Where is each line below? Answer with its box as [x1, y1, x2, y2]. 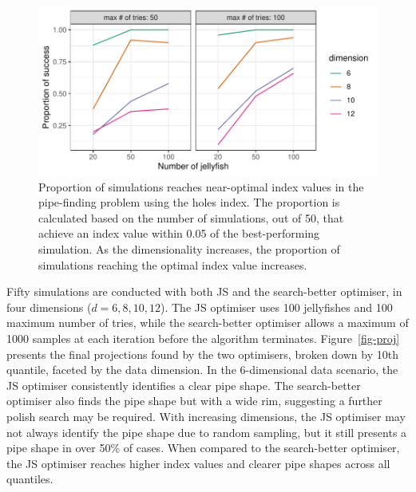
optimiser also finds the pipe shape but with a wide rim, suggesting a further [6, 392, 382, 409]
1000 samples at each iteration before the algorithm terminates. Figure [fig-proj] [6, 329, 400, 346]
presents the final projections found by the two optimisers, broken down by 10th [6, 345, 398, 362]
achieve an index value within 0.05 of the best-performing [38, 225, 320, 242]
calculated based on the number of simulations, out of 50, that [38, 209, 344, 226]
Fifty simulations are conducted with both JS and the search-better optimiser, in [6, 283, 402, 300]
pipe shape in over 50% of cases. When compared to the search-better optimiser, [6, 439, 400, 456]
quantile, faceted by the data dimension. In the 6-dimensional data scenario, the [6, 361, 398, 378]
